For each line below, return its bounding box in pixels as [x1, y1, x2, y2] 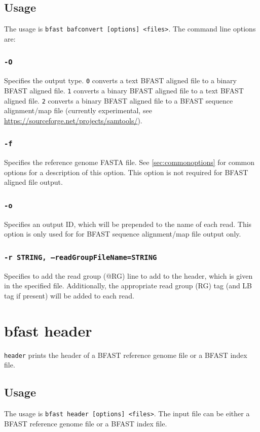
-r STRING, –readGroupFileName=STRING [4, 253, 157, 261]
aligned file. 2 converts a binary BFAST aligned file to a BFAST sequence [4, 95, 233, 106]
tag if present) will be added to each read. [4, 290, 134, 301]
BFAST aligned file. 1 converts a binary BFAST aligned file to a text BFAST [4, 85, 244, 95]
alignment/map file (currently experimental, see [4, 105, 152, 116]
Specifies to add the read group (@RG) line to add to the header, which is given [4, 270, 253, 281]
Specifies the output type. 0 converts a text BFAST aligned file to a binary [4, 75, 237, 86]
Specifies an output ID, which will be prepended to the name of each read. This [4, 218, 252, 229]
